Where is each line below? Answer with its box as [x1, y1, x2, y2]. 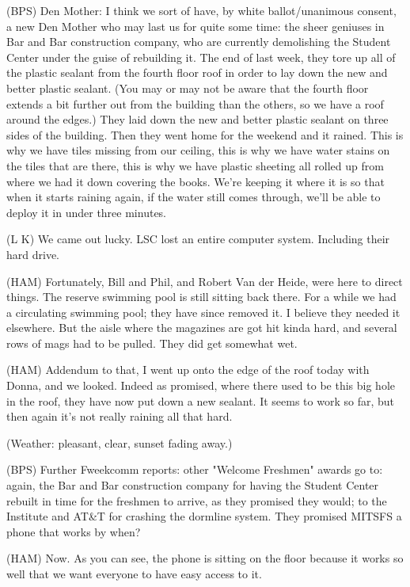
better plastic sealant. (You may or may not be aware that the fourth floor [6, 79, 369, 96]
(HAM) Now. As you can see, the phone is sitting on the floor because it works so [6, 550, 404, 566]
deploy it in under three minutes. [6, 204, 167, 220]
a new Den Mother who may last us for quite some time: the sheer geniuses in [6, 17, 385, 34]
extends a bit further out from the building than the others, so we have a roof [6, 95, 384, 112]
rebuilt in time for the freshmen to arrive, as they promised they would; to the [6, 492, 387, 509]
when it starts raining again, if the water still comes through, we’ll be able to [6, 189, 381, 205]
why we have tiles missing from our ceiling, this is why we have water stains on [6, 142, 390, 158]
